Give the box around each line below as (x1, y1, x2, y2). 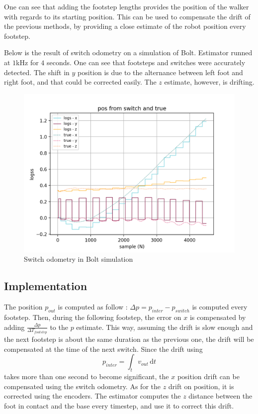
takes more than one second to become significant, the (4, 371, 169, 381)
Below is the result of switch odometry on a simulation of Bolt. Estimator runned (4, 47, 253, 58)
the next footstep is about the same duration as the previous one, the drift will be (4, 334, 254, 344)
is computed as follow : (58, 302, 128, 312)
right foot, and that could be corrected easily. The (4, 77, 157, 87)
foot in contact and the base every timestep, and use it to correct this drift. (4, 400, 234, 411)
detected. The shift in (4, 67, 70, 77)
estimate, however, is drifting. (164, 77, 255, 87)
